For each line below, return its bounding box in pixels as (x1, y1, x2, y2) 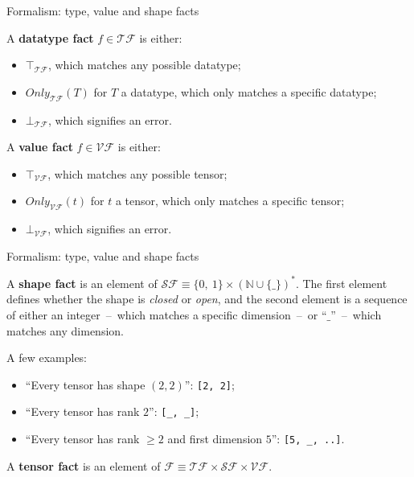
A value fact (6, 138, 73, 155)
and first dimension (167, 430, 263, 447)
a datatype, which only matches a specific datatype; (121, 83, 377, 100)
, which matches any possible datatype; (47, 56, 241, 73)
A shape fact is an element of (6, 274, 158, 291)
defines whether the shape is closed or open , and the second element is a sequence (6, 290, 408, 307)
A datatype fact (6, 29, 94, 46)
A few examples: (6, 349, 88, 366)
